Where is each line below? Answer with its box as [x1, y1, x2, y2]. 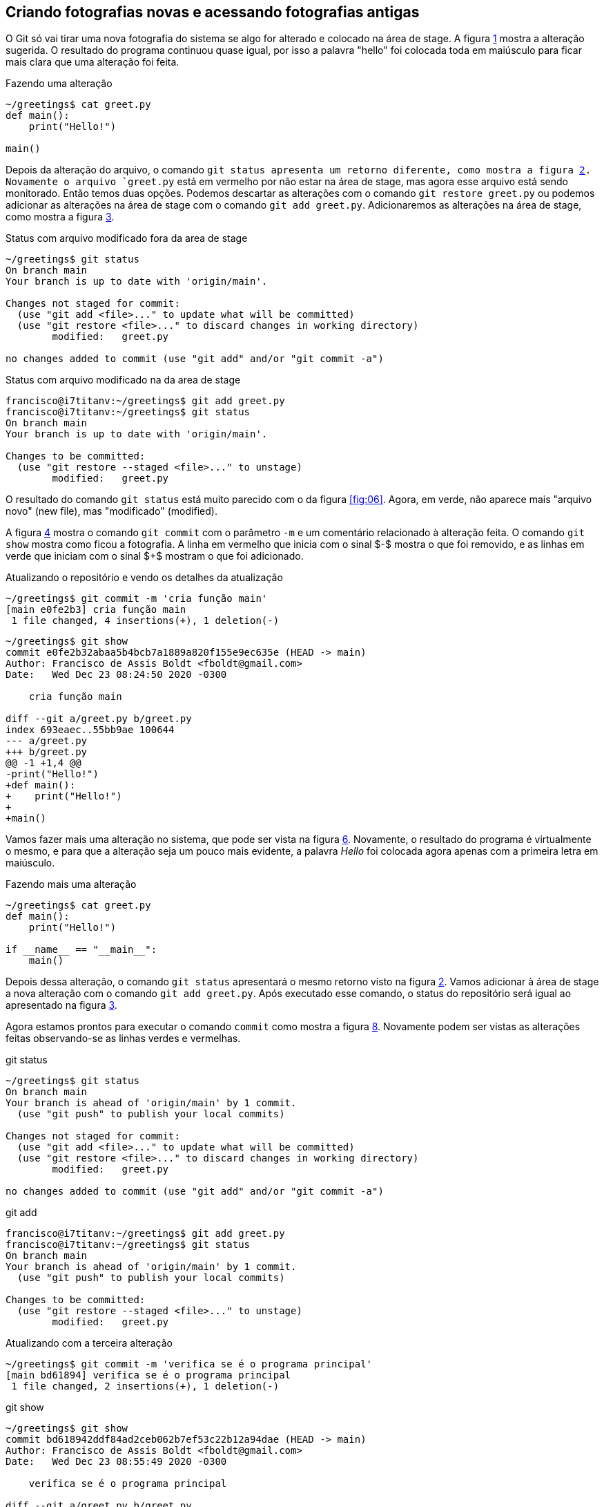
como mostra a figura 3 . [6, 211, 115, 223]
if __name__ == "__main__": [6, 944, 157, 956]
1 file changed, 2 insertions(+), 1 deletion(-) [11, 1381, 280, 1392]
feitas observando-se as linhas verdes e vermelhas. [6, 1032, 241, 1045]
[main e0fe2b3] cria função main [6, 604, 186, 616]
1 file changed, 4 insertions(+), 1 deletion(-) [11, 615, 280, 627]
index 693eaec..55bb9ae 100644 [6, 724, 175, 736]
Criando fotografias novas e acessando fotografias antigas [6, 3, 420, 21]
